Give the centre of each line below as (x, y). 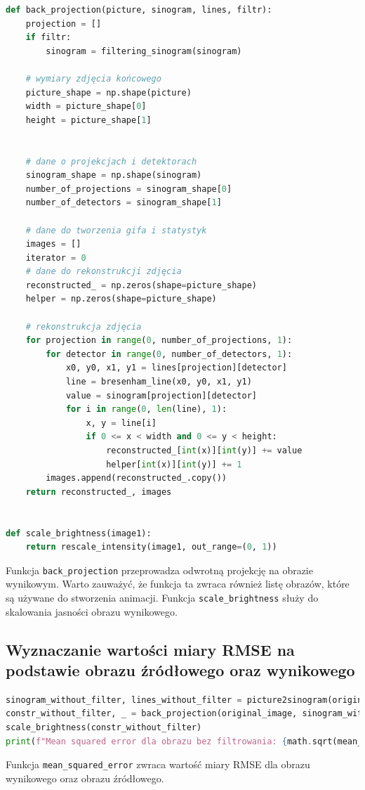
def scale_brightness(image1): (79, 533)
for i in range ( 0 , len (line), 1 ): (146, 409)
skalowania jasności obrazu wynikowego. (92, 611)
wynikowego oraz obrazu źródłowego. (85, 778)
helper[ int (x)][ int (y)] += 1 (174, 464)
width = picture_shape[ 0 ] (86, 106)
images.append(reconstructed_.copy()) (136, 478)
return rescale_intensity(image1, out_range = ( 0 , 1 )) (151, 547)
